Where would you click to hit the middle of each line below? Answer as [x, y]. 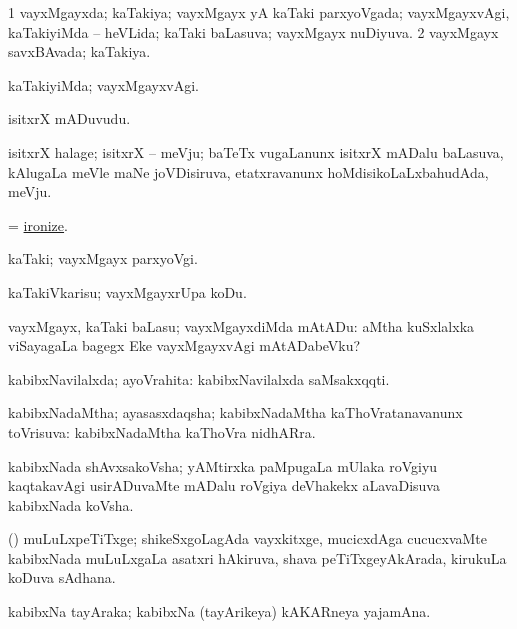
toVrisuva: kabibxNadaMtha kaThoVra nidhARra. [162, 431]
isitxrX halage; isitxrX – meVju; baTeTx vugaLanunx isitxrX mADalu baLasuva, [256, 151]
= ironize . [38, 224]
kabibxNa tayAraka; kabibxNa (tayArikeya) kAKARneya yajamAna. [219, 611]
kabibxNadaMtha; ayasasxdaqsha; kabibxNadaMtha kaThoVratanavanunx [235, 412]
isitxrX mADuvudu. [69, 118]
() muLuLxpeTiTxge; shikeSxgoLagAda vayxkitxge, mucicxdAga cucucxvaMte [247, 538]
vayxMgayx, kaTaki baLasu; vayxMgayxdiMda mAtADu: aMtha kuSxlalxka [241, 325]
